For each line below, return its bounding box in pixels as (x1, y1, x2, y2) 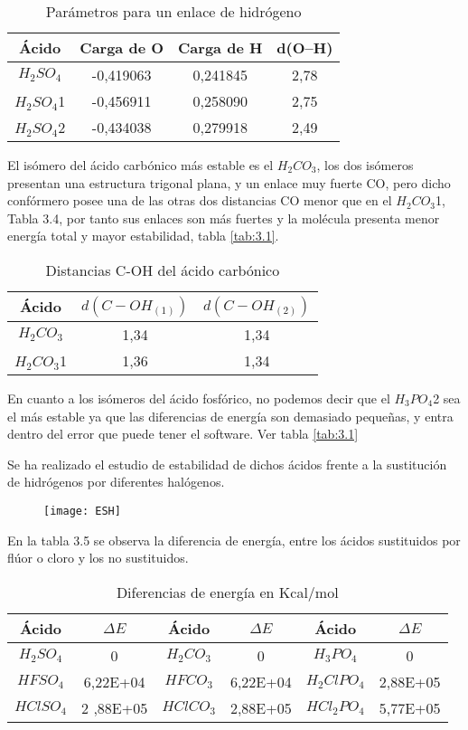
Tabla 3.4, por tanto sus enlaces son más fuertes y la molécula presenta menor (7, 208, 440, 227)
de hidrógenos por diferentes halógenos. (7, 472, 225, 491)
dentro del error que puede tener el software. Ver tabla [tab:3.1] (7, 424, 359, 443)
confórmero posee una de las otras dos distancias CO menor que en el (7, 191, 392, 210)
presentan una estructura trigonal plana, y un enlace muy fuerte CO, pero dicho (7, 173, 451, 192)
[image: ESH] (43, 504, 121, 517)
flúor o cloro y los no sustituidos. (7, 548, 189, 567)
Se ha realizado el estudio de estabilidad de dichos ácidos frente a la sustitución (7, 454, 447, 473)
